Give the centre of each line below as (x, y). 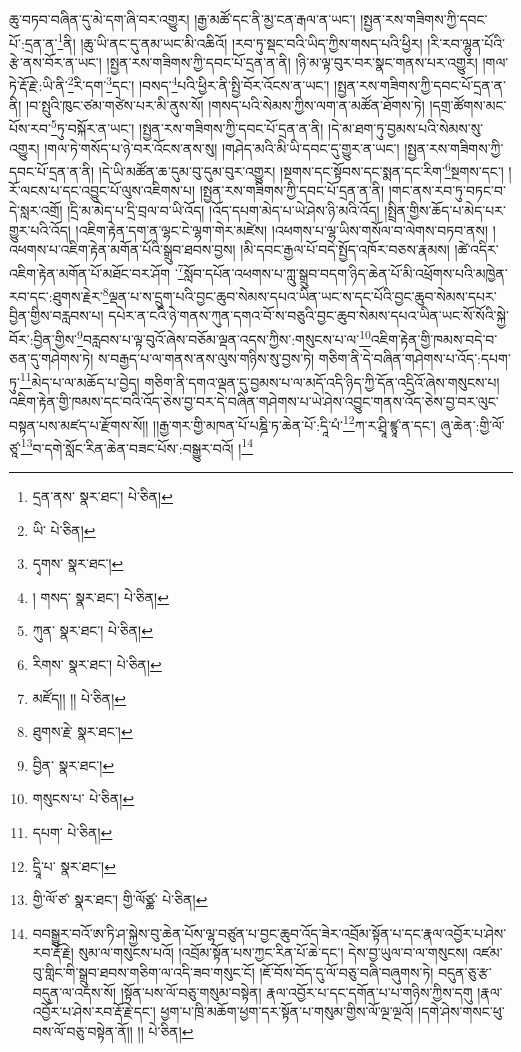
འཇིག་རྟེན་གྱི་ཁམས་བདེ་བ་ (434, 338)
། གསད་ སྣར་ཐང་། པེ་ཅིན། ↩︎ (100, 596)
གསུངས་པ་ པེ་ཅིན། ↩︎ (83, 798)
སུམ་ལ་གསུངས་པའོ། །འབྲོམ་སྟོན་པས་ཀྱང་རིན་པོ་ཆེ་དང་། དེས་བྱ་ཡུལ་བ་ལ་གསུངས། (273, 952)
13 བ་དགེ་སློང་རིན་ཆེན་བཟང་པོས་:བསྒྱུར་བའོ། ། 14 (137, 446)
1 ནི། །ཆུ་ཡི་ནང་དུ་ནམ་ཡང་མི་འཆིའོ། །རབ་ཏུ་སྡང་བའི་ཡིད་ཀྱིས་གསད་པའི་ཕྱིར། (240, 41)
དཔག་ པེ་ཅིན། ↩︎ (72, 831)
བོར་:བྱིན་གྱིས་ (43, 338)
